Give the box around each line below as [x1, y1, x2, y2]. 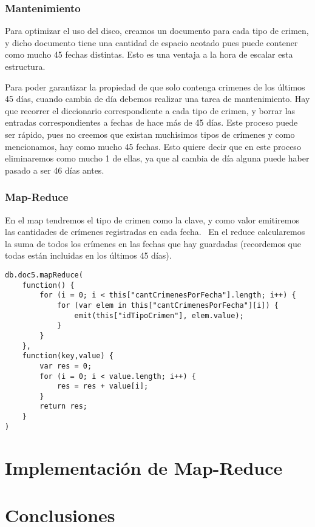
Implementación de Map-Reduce [5, 455, 283, 480]
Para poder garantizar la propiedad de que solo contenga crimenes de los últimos [5, 80, 305, 93]
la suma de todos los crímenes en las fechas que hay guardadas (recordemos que [5, 237, 301, 250]
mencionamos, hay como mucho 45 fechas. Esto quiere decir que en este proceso [5, 140, 301, 152]
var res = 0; [39, 361, 92, 370]
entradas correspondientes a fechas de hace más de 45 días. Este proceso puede [5, 116, 298, 129]
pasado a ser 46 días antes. [5, 163, 104, 176]
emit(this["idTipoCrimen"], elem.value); [74, 311, 244, 320]
